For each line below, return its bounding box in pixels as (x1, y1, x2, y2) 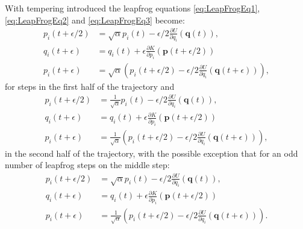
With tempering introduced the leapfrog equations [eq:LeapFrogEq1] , (5, 2, 260, 14)
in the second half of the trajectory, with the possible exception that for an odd (5, 146, 298, 159)
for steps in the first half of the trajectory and (5, 80, 175, 92)
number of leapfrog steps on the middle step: (5, 158, 170, 171)
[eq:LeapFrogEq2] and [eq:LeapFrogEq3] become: (5, 13, 185, 26)
